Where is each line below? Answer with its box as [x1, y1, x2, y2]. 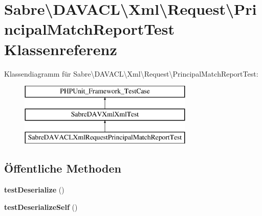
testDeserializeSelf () [4, 201, 78, 212]
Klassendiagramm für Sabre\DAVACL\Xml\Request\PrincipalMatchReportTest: [4, 68, 258, 79]
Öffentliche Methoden [4, 160, 121, 176]
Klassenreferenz [4, 38, 117, 59]
